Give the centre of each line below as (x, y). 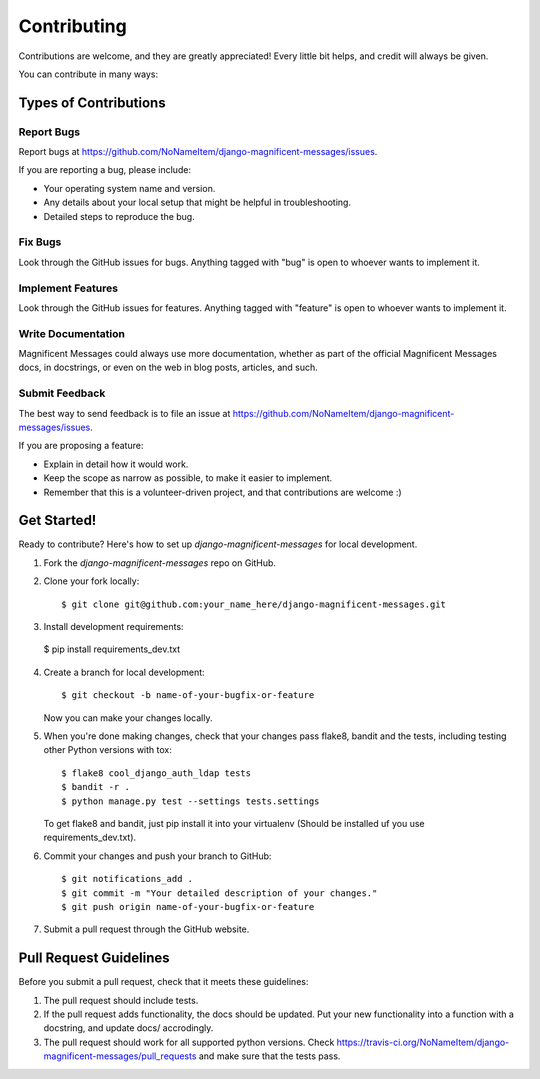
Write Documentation (71, 333)
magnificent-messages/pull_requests (120, 1056)
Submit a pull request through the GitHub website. (146, 929)
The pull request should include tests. (121, 1000)
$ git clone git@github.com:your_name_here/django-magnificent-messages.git (254, 604)
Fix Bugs (40, 242)
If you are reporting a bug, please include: (105, 170)
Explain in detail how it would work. (116, 464)
